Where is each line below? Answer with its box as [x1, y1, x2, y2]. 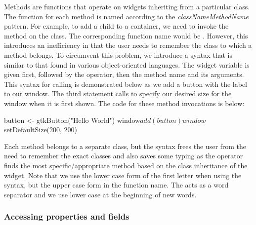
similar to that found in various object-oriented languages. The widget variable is [4, 59, 250, 70]
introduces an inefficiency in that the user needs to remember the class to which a [4, 40, 252, 50]
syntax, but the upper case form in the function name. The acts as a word [4, 180, 229, 190]
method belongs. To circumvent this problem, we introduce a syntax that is [4, 49, 233, 60]
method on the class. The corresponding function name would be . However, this [4, 30, 248, 40]
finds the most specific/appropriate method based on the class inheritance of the [4, 160, 248, 170]
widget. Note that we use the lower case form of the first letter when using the [4, 170, 242, 180]
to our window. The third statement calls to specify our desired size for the [4, 88, 232, 99]
